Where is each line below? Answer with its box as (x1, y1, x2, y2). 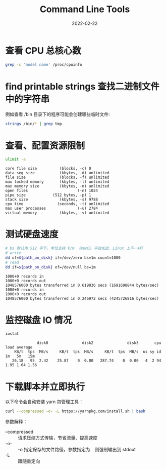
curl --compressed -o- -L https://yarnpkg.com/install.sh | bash (5, 409, 145, 414)
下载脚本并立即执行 (5, 381, 85, 393)
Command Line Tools (39, 4, 130, 15)
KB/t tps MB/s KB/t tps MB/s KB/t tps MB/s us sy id (14, 349, 161, 355)
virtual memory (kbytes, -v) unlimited (5, 210, 109, 216)
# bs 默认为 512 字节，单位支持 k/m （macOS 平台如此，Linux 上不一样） (5, 246, 145, 251)
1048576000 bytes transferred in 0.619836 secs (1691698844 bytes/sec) (5, 283, 159, 288)
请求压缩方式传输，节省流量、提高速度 (18, 435, 97, 441)
